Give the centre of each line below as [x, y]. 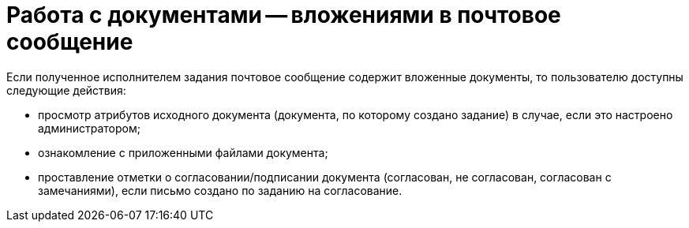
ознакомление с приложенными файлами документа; [183, 152]
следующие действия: [66, 90]
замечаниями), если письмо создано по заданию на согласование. [220, 190]
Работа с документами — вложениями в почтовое [284, 15]
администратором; [89, 128]
